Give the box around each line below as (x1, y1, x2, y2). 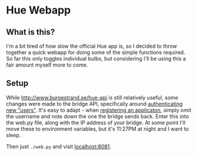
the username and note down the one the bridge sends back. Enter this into (6, 112, 189, 120)
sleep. (6, 131, 21, 138)
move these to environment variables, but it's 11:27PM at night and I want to (6, 125, 189, 132)
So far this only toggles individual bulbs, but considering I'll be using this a (6, 55, 186, 62)
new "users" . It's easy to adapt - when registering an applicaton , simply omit (6, 107, 192, 114)
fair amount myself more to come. (6, 61, 88, 68)
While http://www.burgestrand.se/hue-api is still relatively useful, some (6, 94, 178, 101)
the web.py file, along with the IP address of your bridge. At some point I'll (6, 119, 186, 126)
